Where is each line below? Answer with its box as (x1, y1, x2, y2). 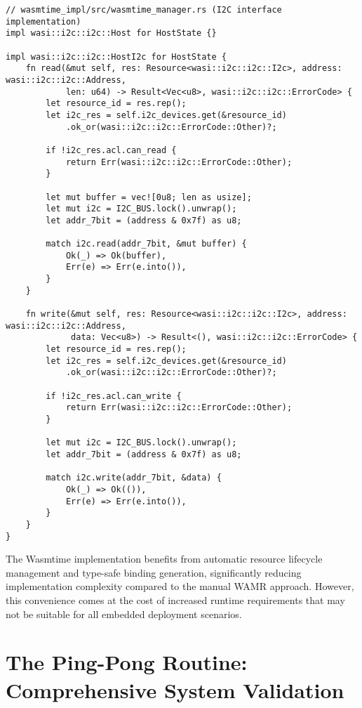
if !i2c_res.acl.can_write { (46, 391, 182, 401)
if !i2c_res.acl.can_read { (46, 145, 177, 155)
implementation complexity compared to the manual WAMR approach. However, (6, 579, 354, 594)
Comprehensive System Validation (6, 675, 344, 704)
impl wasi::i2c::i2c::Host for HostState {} (6, 28, 217, 39)
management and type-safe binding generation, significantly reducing (6, 565, 302, 579)
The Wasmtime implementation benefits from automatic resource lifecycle (6, 551, 323, 566)
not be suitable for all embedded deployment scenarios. (6, 606, 242, 621)
